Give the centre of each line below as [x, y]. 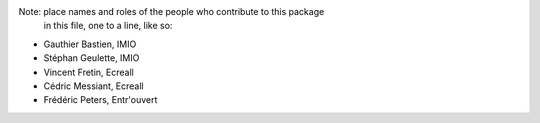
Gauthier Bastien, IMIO [90, 44]
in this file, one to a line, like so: [108, 26]
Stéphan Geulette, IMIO [91, 58]
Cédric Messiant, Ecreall [93, 86]
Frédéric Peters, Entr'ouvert [100, 100]
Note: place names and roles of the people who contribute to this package [171, 11]
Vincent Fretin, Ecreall [88, 72]
